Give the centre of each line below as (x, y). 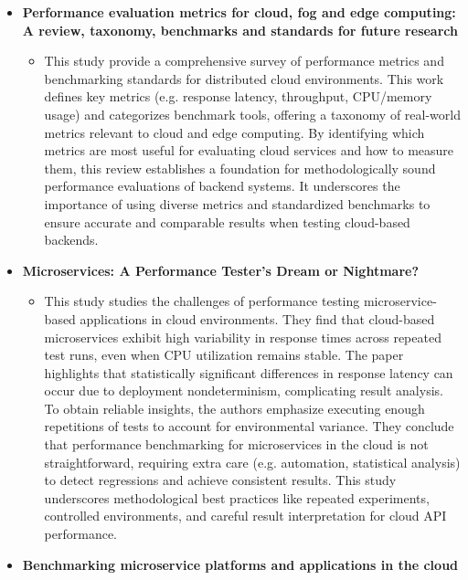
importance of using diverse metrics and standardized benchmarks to (237, 203)
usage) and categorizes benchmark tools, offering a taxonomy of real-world (252, 114)
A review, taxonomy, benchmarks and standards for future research (240, 30)
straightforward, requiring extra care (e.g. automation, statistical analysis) (252, 462)
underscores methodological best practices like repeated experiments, (237, 497)
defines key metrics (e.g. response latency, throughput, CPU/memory (238, 96)
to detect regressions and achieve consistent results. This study (220, 480)
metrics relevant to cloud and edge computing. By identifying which (234, 132)
